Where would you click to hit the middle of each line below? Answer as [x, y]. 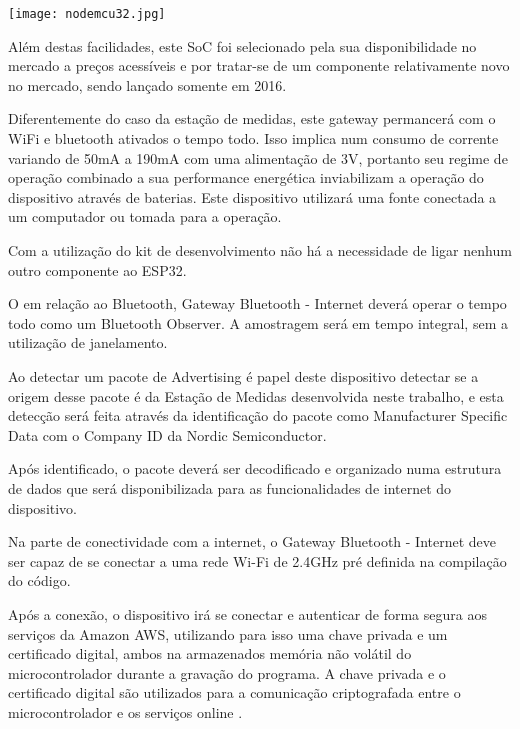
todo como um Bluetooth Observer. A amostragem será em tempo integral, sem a [258, 322]
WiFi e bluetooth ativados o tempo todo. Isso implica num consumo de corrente [253, 138]
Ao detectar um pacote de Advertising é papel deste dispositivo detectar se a [243, 375]
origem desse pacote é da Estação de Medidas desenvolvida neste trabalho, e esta [256, 395]
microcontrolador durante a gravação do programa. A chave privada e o [227, 672]
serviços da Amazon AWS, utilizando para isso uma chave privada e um [228, 633]
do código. [39, 580]
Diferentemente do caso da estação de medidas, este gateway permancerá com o [252, 118]
